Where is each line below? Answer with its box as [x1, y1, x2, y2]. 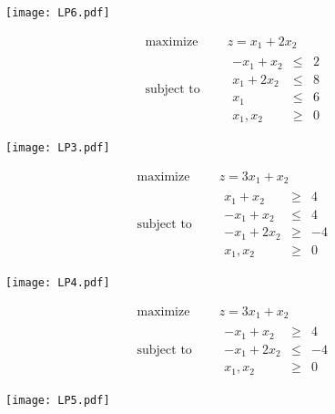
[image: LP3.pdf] [5, 141, 110, 155]
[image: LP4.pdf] [5, 276, 110, 290]
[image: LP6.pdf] [5, 6, 110, 19]
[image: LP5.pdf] [5, 393, 110, 407]
